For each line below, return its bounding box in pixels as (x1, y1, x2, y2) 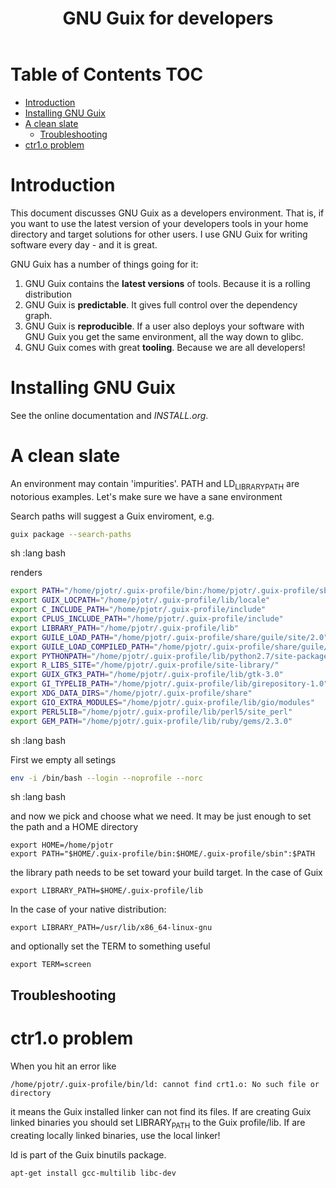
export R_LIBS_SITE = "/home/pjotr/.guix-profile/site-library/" (10, 660, 280, 671)
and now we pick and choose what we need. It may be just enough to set (10, 810, 312, 822)
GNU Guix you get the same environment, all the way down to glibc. (24, 330, 304, 342)
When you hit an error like (10, 1060, 117, 1072)
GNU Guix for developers (62, 7, 274, 30)
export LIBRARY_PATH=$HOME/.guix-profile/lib (10, 886, 203, 896)
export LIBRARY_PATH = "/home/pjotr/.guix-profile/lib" (10, 623, 240, 633)
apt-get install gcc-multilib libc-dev (10, 1168, 177, 1178)
